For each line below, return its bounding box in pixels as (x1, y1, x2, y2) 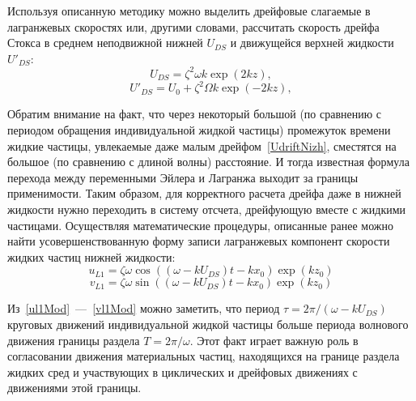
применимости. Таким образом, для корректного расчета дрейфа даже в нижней (7, 185, 401, 202)
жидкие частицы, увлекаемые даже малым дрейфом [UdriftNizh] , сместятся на (7, 137, 397, 154)
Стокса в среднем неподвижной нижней (7, 34, 203, 51)
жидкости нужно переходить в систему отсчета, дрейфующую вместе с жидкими (7, 200, 406, 217)
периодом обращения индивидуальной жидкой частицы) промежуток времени (7, 121, 391, 138)
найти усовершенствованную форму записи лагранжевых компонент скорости (7, 232, 390, 250)
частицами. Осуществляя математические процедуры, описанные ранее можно (7, 216, 394, 233)
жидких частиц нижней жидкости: (7, 248, 176, 265)
